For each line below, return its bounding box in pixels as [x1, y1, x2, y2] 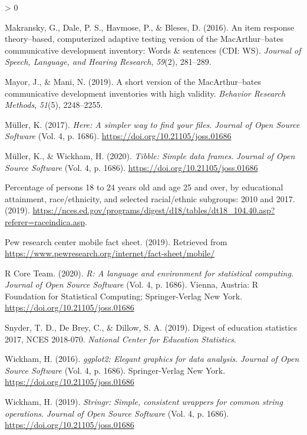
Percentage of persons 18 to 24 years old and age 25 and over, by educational [5, 181, 283, 193]
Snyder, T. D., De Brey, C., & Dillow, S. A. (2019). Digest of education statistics [5, 321, 298, 334]
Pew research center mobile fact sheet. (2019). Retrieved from [5, 235, 227, 248]
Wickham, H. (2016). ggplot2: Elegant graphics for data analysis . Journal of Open [5, 352, 299, 365]
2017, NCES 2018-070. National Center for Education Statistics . [5, 332, 236, 345]
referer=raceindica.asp [5, 215, 85, 228]
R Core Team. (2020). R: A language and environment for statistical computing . [5, 266, 293, 279]
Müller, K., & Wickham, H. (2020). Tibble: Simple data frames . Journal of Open [5, 149, 295, 162]
